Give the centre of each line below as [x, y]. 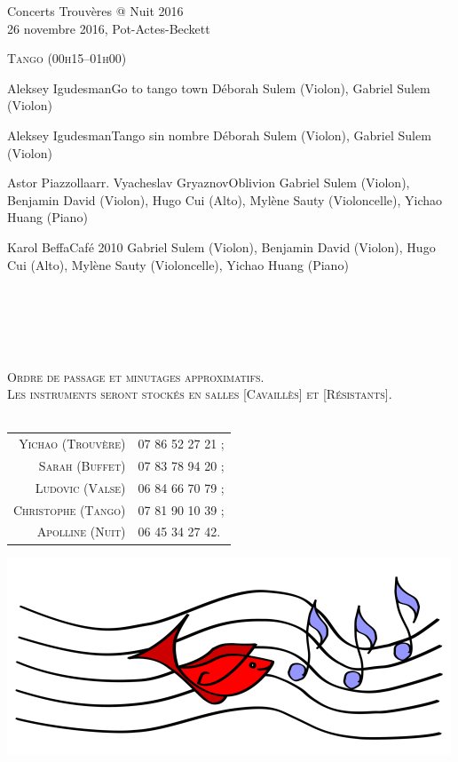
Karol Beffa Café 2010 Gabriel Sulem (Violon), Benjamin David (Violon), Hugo [221, 246]
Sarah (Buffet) [82, 465]
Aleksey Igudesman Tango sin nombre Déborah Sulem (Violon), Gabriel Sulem [219, 135]
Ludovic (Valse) [80, 487]
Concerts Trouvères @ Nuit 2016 [95, 11]
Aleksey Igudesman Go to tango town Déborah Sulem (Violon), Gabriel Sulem [219, 87]
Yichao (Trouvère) [72, 444]
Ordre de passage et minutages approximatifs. [136, 376]
